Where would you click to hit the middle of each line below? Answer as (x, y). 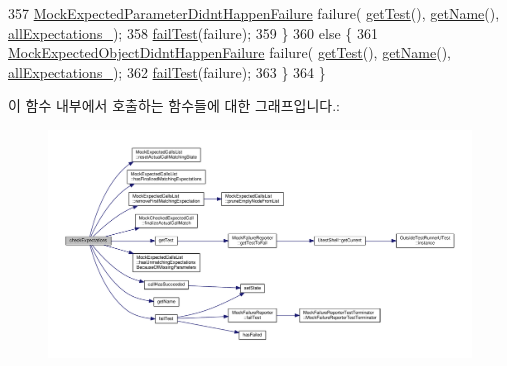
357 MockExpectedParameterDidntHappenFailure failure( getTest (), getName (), (254, 13)
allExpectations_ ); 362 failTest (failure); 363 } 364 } (167, 71)
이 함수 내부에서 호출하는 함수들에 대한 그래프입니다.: (174, 105)
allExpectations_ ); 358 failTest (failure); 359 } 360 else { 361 (193, 32)
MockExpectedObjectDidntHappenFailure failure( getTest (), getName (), (229, 52)
